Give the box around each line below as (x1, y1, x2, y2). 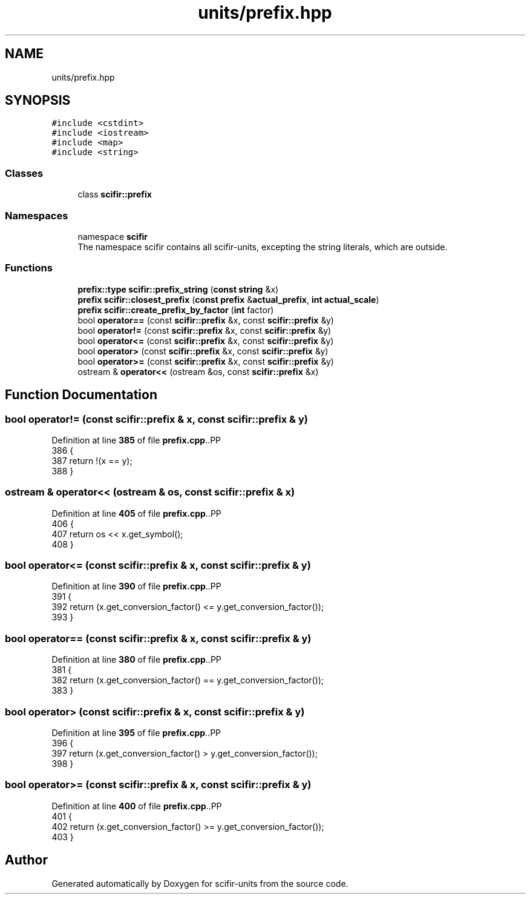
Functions (5, 262, 53, 274)
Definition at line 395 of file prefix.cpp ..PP (51, 727, 221, 738)
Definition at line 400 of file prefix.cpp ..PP (51, 800, 222, 811)
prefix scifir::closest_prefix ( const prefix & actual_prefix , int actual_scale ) (77, 294, 379, 305)
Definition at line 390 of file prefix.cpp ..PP (51, 581, 221, 592)
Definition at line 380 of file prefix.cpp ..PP (51, 654, 221, 665)
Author (5, 852, 48, 868)
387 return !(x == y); (51, 455, 132, 466)
